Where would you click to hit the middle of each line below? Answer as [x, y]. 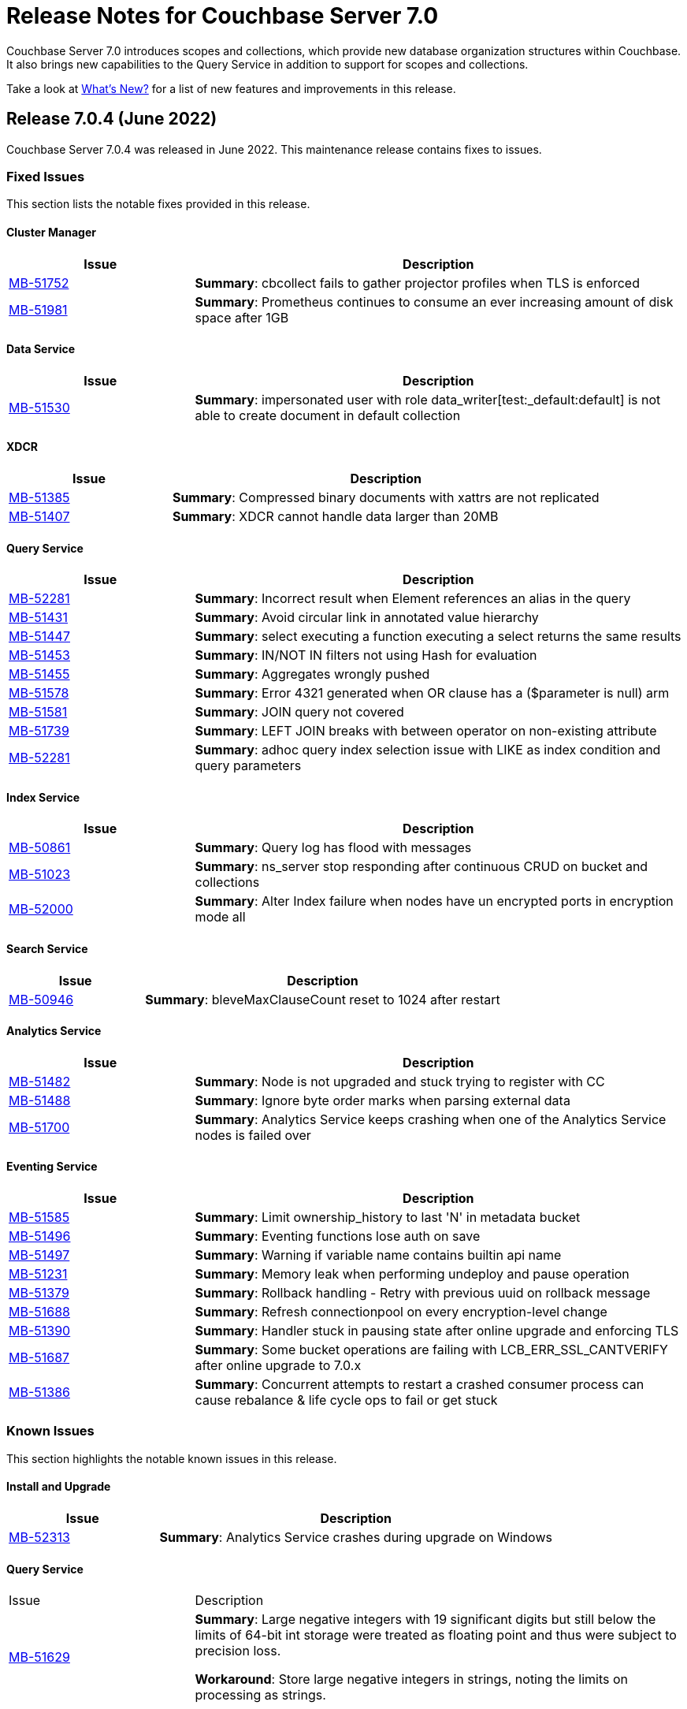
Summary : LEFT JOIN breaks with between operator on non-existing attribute [426, 731]
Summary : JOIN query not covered [299, 712]
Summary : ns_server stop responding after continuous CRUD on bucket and [421, 867]
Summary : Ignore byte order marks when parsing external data [382, 1100]
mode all [220, 917]
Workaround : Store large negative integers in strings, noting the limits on [411, 1679]
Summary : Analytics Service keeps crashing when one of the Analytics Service [431, 1119]
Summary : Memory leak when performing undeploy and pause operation [412, 1274]
